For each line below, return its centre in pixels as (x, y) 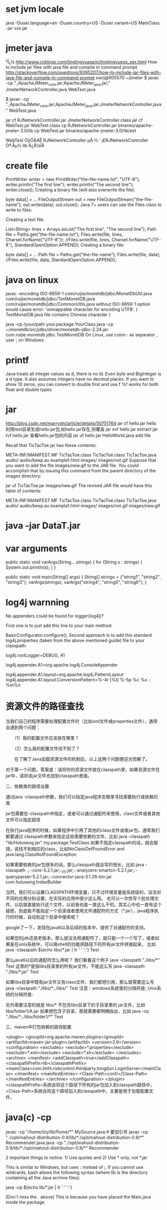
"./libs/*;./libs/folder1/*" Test (34, 1017)
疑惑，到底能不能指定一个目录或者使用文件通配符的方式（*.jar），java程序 (80, 911)
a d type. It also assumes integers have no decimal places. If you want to (80, 379)
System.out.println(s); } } (31, 567)
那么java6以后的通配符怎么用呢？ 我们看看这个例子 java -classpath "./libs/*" (83, 960)
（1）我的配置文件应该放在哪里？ (47, 738)
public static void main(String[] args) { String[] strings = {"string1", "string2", (83, 577)
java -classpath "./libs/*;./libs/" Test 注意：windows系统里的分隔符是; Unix (81, 988)
